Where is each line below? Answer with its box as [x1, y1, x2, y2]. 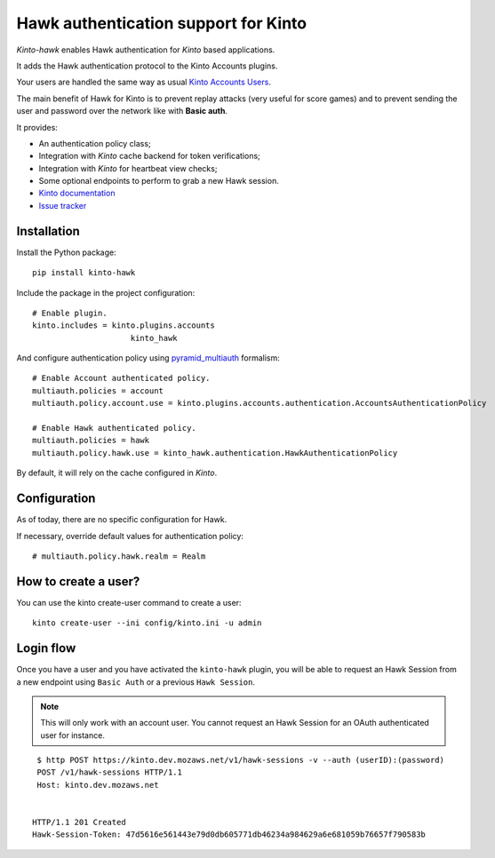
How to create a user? [16, 574, 140, 589]
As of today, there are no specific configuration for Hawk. [16, 514, 228, 525]
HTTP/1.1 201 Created [32, 817, 126, 828]
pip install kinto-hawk [32, 267, 136, 278]
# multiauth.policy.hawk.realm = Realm [32, 551, 206, 561]
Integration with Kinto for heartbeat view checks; [38, 163, 218, 173]
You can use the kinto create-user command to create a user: [16, 597, 242, 608]
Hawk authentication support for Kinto [16, 13, 307, 33]
